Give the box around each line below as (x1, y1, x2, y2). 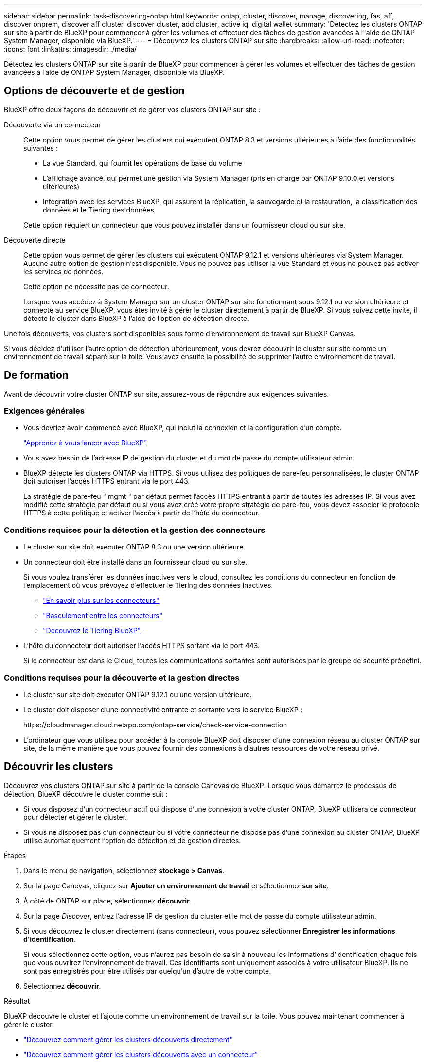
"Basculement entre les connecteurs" (43, 611, 163, 620)
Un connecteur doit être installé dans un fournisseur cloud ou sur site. (23, 558, 248, 566)
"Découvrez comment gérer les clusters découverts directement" (23, 1035, 233, 1044)
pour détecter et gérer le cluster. (23, 813, 127, 821)
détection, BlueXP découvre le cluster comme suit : (4, 789, 168, 798)
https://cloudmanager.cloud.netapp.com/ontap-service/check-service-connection (23, 720, 287, 729)
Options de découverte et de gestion (4, 85, 185, 97)
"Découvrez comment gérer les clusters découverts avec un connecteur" (23, 1050, 258, 1059)
